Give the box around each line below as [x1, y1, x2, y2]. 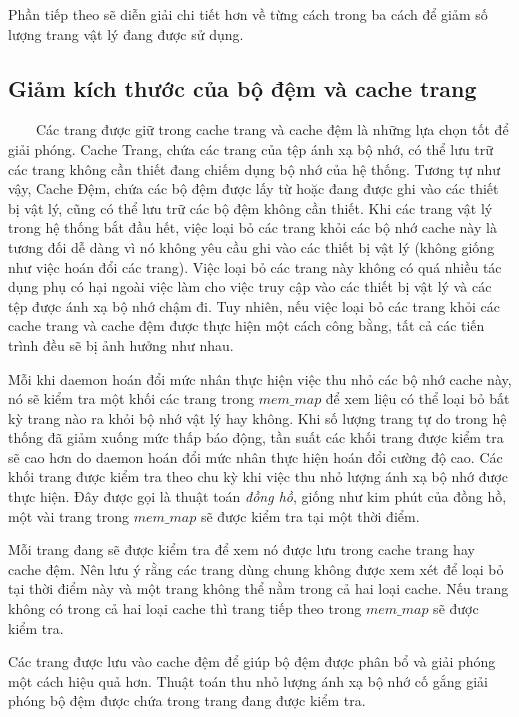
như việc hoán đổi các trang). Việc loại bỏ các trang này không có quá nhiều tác [8, 256, 502, 277]
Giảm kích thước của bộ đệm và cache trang [8, 72, 477, 103]
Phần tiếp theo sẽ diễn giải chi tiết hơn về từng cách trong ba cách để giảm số [8, 4, 488, 24]
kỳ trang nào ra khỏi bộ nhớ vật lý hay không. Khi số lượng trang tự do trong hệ [8, 407, 507, 428]
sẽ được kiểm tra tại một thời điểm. [200, 505, 420, 526]
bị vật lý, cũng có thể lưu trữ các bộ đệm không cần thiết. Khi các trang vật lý [8, 197, 493, 218]
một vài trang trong [8, 505, 130, 526]
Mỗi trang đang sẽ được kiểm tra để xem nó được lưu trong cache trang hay [8, 539, 475, 560]
